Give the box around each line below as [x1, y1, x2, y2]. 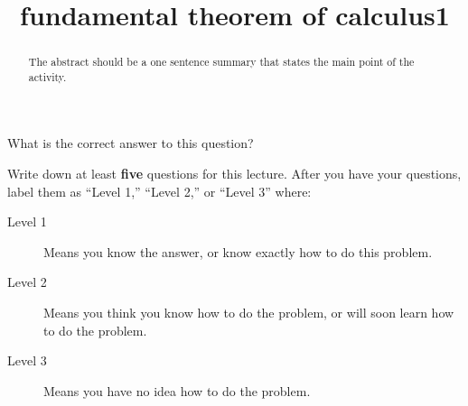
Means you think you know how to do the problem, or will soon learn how [43, 303, 454, 322]
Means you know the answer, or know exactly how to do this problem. [43, 242, 433, 261]
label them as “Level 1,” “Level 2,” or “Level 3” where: [7, 181, 312, 200]
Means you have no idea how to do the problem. [43, 381, 311, 400]
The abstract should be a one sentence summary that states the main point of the [28, 54, 415, 69]
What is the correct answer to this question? [7, 134, 254, 152]
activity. [28, 69, 67, 84]
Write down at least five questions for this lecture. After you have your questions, [7, 164, 462, 183]
